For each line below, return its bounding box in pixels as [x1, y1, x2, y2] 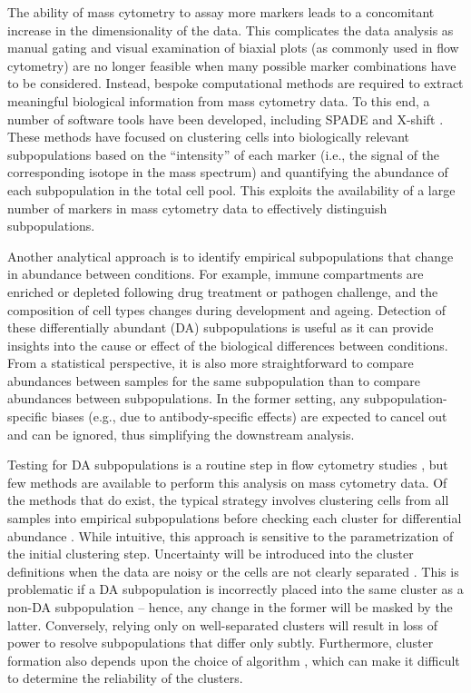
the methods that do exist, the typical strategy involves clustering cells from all [7, 490, 449, 510]
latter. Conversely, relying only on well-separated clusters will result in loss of [7, 615, 438, 634]
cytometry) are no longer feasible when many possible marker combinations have [7, 55, 456, 74]
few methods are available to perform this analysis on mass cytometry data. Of [7, 472, 447, 491]
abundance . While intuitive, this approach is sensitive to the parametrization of [7, 526, 454, 545]
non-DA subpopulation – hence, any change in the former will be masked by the [7, 598, 453, 616]
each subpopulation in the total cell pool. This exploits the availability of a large [7, 180, 456, 199]
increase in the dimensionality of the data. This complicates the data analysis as [7, 20, 454, 39]
